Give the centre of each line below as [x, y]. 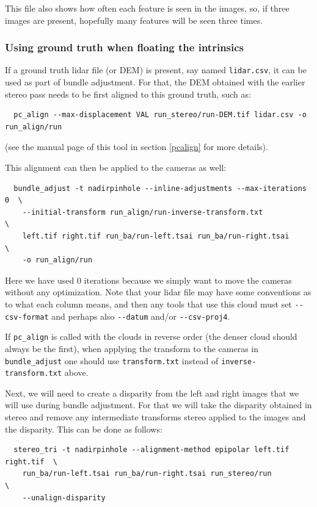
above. [76, 372]
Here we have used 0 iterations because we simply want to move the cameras [148, 280]
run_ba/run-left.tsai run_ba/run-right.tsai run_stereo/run [147, 474]
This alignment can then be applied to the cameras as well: [116, 167]
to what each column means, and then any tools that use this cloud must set [148, 304]
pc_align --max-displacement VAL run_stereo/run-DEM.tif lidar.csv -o [160, 115]
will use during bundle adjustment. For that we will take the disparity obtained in [158, 405]
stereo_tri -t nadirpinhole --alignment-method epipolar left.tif [151, 450]
